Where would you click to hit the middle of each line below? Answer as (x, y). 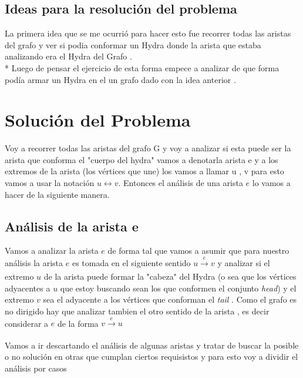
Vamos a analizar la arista (52, 251)
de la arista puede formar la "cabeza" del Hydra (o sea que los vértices (170, 276)
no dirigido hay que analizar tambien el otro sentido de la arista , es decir (137, 311)
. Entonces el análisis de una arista (181, 183)
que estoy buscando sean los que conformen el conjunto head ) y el (178, 288)
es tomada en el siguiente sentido (131, 262)
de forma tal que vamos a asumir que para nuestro (198, 251)
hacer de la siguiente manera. (57, 194)
